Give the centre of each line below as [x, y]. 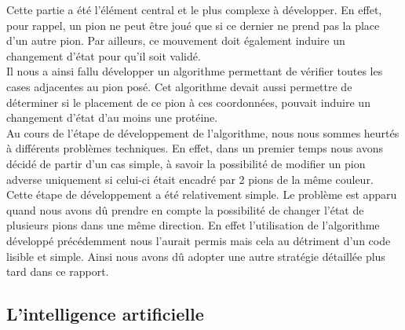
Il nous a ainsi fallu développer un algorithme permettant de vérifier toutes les [195, 71]
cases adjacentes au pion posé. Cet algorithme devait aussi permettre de [179, 86]
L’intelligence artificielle [105, 314]
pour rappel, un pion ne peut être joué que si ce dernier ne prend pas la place [193, 25]
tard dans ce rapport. [58, 271]
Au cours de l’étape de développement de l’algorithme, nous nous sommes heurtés [203, 132]
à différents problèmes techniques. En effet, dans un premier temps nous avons [195, 148]
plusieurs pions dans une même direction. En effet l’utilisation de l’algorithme [193, 225]
